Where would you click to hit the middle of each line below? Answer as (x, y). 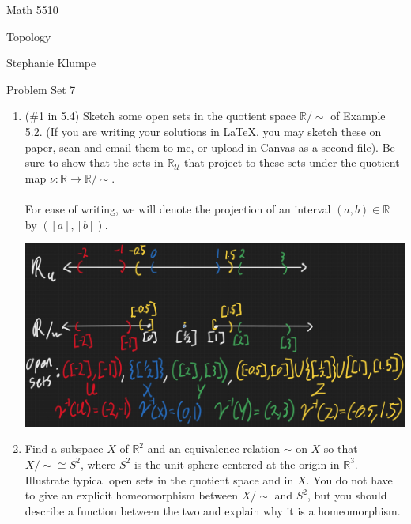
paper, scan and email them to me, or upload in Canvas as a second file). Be (210, 147)
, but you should (347, 495)
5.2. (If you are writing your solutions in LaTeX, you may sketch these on (203, 131)
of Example (358, 116)
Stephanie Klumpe (51, 63)
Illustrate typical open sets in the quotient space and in (159, 479)
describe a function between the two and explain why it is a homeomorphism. (213, 510)
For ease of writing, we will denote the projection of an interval (178, 208)
